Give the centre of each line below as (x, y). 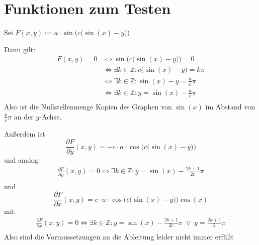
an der (24, 116)
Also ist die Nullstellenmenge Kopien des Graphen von (88, 107)
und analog (21, 160)
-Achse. (51, 116)
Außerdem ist (25, 133)
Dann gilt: (20, 49)
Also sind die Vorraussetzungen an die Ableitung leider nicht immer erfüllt (119, 236)
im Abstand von (230, 107)
